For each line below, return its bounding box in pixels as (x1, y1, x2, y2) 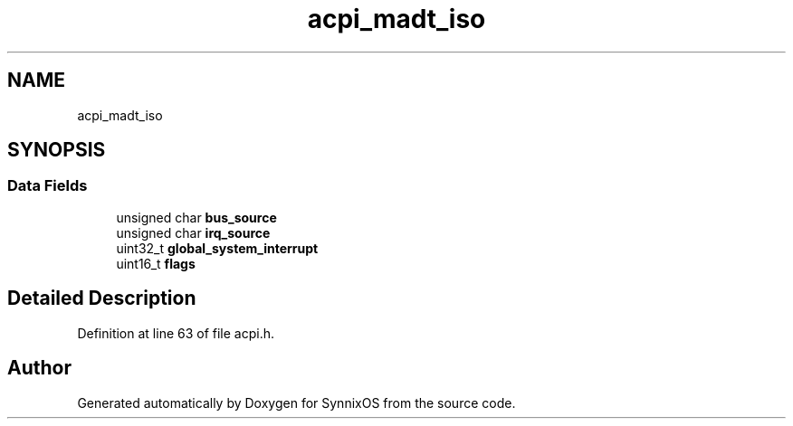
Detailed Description (7, 287, 196, 310)
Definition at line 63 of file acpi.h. (77, 325, 275, 341)
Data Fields (7, 176, 88, 195)
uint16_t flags (116, 255, 196, 271)
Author (7, 356, 72, 380)
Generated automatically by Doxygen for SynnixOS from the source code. (77, 394, 516, 411)
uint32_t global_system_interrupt (116, 240, 319, 256)
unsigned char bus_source (116, 209, 277, 225)
